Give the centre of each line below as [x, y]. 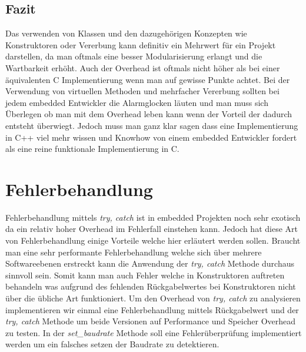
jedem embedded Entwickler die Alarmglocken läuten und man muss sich [137, 102]
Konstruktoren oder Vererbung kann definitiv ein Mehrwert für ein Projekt [141, 44]
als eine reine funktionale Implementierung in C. [92, 149]
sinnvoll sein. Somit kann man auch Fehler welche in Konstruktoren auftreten [145, 275]
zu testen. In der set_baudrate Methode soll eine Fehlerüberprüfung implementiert [154, 332]
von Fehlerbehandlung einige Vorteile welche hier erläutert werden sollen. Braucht [153, 240]
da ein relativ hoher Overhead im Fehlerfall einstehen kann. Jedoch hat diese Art [152, 229]
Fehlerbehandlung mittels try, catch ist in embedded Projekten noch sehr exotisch [153, 217]
